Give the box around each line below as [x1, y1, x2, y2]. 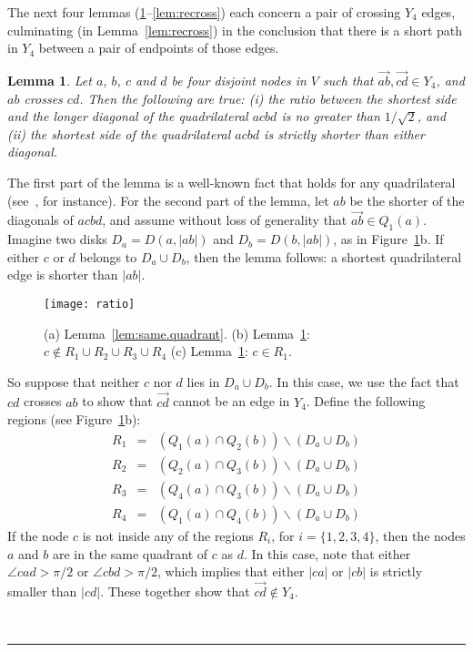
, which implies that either [157, 562, 305, 581]
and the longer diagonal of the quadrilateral [7, 107, 248, 126]
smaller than [7, 581, 77, 600]
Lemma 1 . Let [7, 71, 92, 89]
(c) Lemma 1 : [170, 341, 248, 361]
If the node [7, 525, 69, 545]
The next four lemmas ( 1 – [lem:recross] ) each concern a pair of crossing [7, 3, 401, 21]
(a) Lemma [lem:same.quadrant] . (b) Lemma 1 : [44, 323, 310, 342]
